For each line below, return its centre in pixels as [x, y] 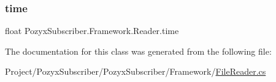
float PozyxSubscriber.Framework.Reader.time [92, 31]
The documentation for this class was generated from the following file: [138, 51]
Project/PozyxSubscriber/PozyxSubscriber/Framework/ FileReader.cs [136, 71]
